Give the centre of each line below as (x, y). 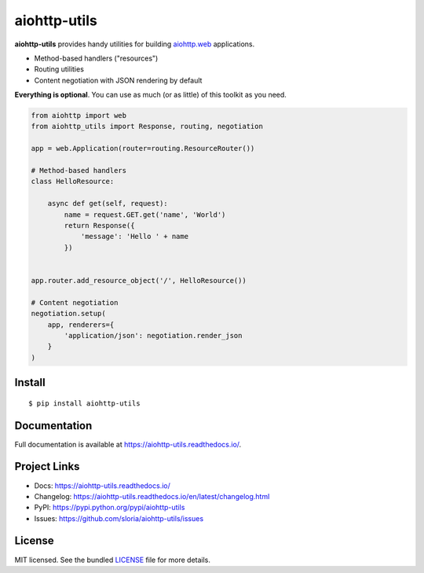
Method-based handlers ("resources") (96, 58)
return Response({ (99, 225)
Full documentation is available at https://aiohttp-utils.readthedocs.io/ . (128, 444)
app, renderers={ (81, 325)
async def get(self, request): (108, 204)
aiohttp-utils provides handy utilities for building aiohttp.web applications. (135, 44)
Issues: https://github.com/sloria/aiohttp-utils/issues (119, 518)
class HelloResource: (73, 182)
